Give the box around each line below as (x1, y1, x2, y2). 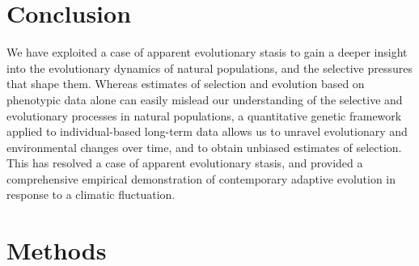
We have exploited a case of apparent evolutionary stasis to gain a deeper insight (6, 44, 408, 61)
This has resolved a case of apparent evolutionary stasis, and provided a (6, 154, 363, 171)
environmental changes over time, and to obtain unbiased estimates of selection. (6, 138, 402, 155)
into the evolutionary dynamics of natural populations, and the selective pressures (6, 59, 413, 76)
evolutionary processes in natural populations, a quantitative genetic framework (6, 107, 402, 124)
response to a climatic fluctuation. (6, 186, 176, 203)
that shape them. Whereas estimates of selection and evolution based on (6, 75, 365, 92)
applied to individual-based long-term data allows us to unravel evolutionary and (6, 123, 408, 140)
